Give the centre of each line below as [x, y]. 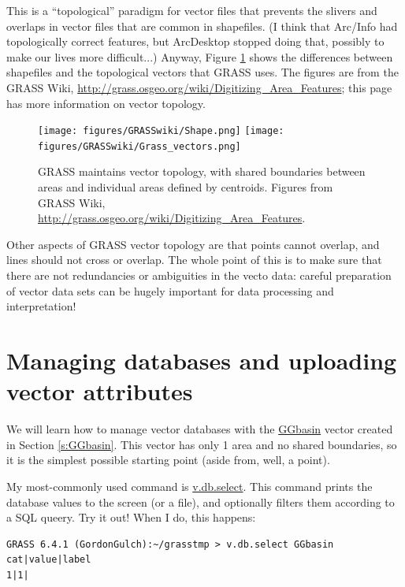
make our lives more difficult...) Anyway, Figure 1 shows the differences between [200, 56]
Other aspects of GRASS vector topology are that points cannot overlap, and [193, 244]
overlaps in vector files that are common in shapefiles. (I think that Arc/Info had [202, 26]
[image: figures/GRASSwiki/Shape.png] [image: [161, 131]
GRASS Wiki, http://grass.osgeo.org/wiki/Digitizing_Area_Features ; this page [199, 87]
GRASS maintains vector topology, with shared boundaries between [202, 171]
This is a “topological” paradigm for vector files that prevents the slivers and [192, 10]
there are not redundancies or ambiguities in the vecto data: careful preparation [199, 275]
